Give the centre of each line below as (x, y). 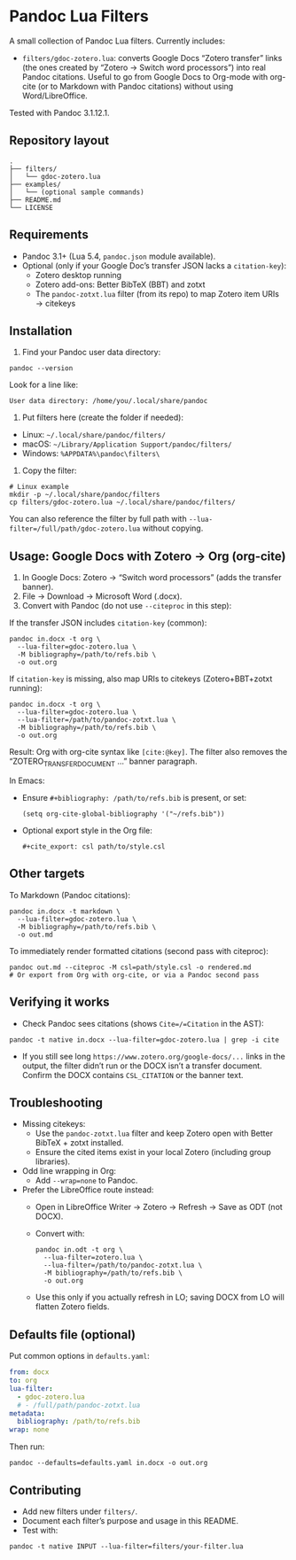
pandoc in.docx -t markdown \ (65, 911)
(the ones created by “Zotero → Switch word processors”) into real (144, 67)
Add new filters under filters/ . (80, 1511)
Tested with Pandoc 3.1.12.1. (59, 113)
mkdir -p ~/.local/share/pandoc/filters (85, 495)
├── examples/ (35, 184)
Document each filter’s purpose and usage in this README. (130, 1521)
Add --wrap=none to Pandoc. (86, 1181)
